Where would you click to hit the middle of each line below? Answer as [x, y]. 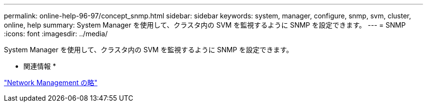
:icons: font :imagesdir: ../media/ [56, 34]
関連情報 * [40, 66]
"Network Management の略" [51, 83]
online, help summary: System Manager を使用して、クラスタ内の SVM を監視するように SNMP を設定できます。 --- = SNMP [205, 25]
